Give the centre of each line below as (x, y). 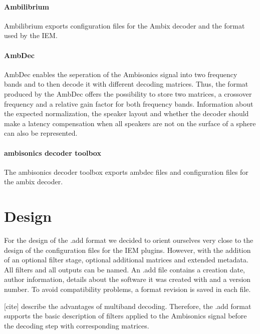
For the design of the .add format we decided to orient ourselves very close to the (129, 240)
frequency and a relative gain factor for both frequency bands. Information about (129, 103)
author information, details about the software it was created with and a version (127, 279)
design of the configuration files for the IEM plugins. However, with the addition (127, 250)
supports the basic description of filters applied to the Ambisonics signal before (125, 316)
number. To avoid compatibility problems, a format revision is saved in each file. (127, 289)
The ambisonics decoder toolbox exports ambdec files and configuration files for (126, 172)
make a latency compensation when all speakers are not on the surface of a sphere (130, 123)
